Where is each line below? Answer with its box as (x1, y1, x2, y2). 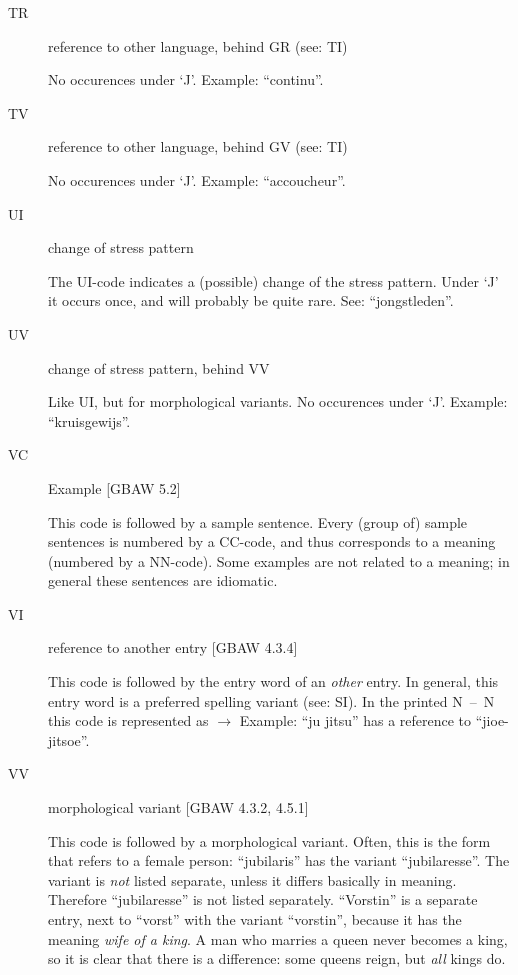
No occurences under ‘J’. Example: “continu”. (48, 69, 324, 90)
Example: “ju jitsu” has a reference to (239, 710, 472, 731)
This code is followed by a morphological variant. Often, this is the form (48, 830, 491, 851)
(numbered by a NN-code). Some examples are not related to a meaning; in (48, 550, 510, 571)
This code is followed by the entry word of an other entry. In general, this (48, 671, 499, 692)
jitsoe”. (48, 729, 90, 750)
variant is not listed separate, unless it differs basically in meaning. (48, 869, 457, 890)
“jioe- (475, 710, 509, 731)
